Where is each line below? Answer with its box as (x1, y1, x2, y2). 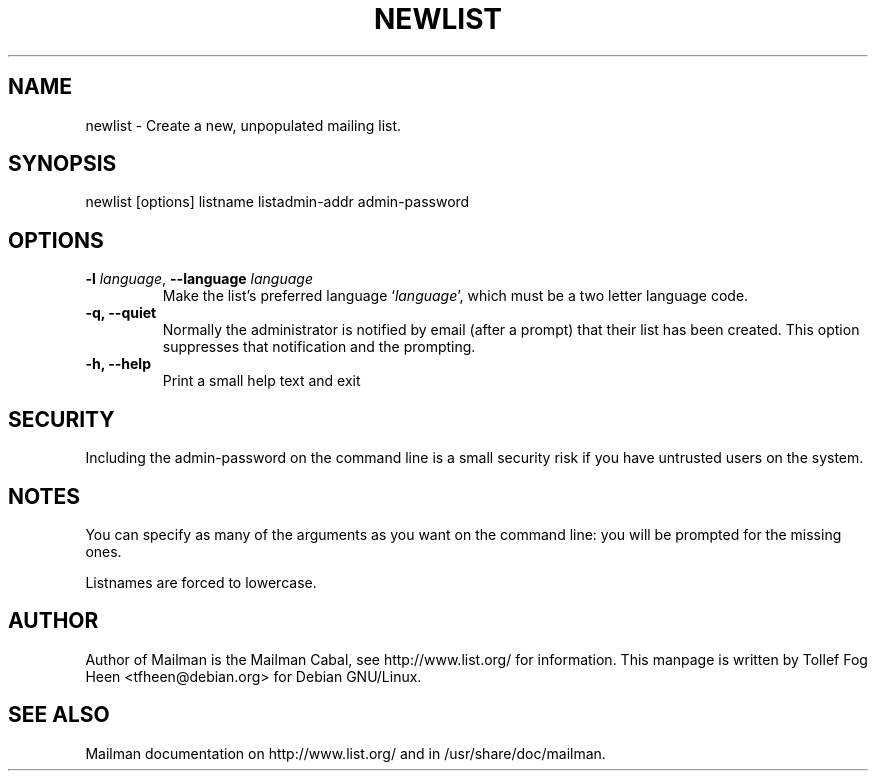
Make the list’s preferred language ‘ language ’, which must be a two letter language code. (162, 287, 749, 305)
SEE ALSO (8, 702, 110, 728)
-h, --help (85, 355, 151, 373)
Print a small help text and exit (162, 372, 361, 390)
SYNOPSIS (8, 151, 117, 177)
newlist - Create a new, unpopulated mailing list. (85, 116, 402, 134)
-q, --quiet (85, 304, 157, 322)
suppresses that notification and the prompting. (162, 338, 476, 356)
